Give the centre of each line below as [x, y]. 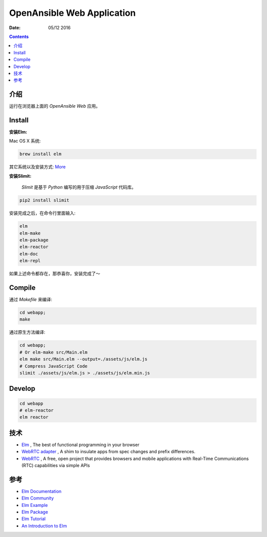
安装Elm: [18, 132]
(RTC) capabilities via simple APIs [56, 465]
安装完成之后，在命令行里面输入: [43, 213]
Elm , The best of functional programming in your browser [80, 445]
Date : [15, 28]
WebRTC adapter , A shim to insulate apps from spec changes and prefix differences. [108, 452]
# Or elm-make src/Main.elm [53, 352]
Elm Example [35, 505]
